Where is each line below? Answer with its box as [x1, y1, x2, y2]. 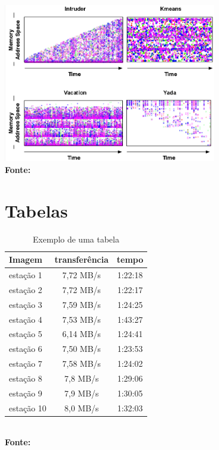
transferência [55, 253, 109, 266]
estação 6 [9, 342, 43, 355]
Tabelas [5, 198, 68, 222]
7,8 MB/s [64, 372, 99, 384]
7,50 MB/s [62, 342, 101, 355]
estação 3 [9, 298, 43, 310]
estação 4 [9, 313, 43, 325]
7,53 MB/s [62, 313, 101, 325]
